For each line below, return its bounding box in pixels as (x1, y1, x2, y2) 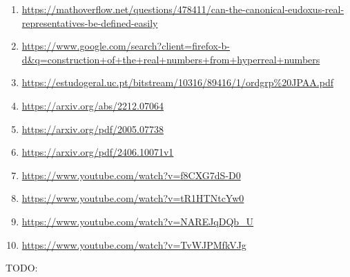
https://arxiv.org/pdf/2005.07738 (21, 121, 164, 136)
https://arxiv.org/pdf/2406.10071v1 (21, 145, 174, 159)
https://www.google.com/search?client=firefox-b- (21, 39, 231, 53)
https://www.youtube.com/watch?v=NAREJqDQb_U (21, 214, 254, 228)
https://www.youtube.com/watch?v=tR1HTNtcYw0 (21, 191, 244, 205)
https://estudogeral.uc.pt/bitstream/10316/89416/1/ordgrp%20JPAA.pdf (21, 75, 333, 90)
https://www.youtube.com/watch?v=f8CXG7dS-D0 (21, 167, 241, 182)
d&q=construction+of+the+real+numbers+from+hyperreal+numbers (21, 52, 320, 66)
